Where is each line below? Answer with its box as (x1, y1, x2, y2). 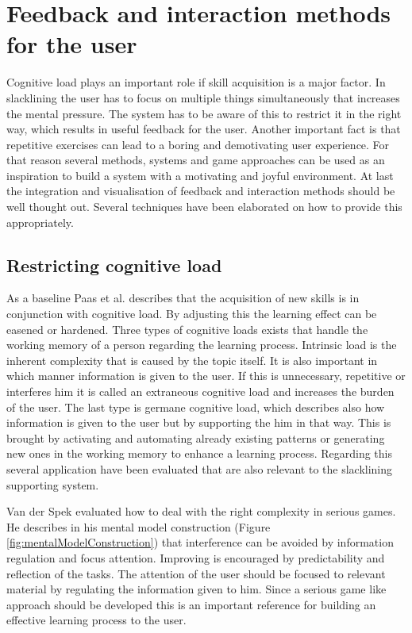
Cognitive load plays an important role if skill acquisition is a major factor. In (6, 74, 386, 90)
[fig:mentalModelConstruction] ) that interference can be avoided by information (6, 534, 394, 551)
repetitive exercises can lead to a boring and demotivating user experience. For (6, 136, 390, 152)
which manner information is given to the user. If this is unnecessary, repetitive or (6, 367, 406, 384)
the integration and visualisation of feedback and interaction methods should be (6, 182, 395, 199)
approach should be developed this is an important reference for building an (6, 596, 376, 612)
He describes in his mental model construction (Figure (6, 518, 271, 535)
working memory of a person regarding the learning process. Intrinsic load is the (6, 336, 397, 353)
